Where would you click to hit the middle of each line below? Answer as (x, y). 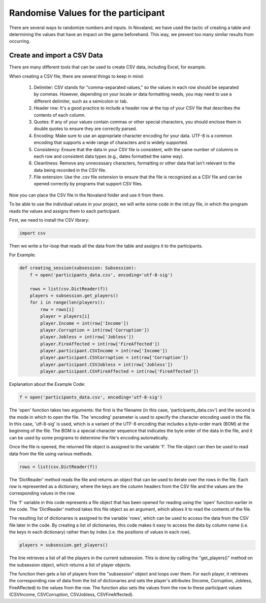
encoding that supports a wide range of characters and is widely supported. (111, 142)
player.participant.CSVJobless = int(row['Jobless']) (106, 364)
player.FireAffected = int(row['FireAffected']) (100, 344)
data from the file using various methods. (51, 454)
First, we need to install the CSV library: (49, 220)
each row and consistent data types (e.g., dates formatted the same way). (109, 156)
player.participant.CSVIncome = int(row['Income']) (104, 351)
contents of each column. (60, 115)
